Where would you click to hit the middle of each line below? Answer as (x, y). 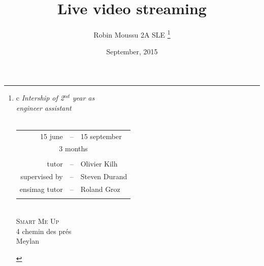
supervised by (42, 176)
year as (84, 97)
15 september (101, 136)
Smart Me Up (38, 221)
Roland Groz (100, 189)
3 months (73, 148)
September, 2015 (132, 52)
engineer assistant (44, 107)
